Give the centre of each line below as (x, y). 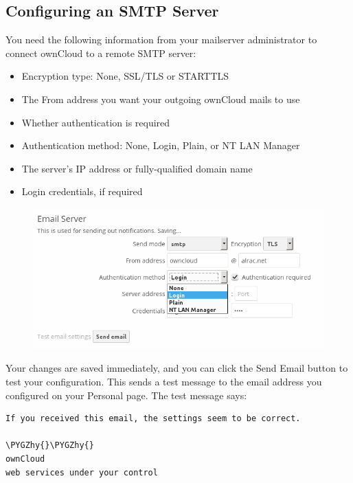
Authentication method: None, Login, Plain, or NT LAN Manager (161, 145)
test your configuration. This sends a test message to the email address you (164, 381)
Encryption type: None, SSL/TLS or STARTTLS (125, 76)
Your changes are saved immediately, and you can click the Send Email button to (177, 368)
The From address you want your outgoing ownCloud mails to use (161, 99)
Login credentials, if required (82, 191)
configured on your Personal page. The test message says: (126, 395)
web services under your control (82, 472)
